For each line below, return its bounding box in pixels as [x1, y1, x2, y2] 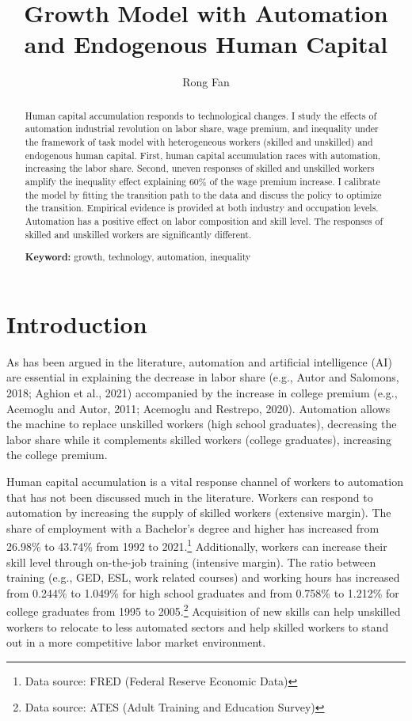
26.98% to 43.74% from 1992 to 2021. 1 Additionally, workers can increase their [6, 536, 387, 554]
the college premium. [6, 446, 108, 463]
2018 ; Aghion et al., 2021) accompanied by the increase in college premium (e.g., [6, 384, 398, 400]
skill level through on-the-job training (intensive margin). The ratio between [6, 553, 376, 570]
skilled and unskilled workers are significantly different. [25, 227, 252, 241]
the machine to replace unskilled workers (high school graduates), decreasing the [6, 416, 397, 432]
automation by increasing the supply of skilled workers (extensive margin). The [6, 504, 391, 521]
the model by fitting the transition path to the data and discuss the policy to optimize [25, 188, 382, 201]
